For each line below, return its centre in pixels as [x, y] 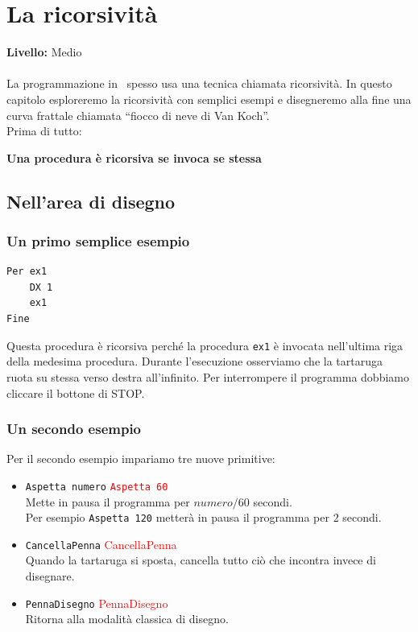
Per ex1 [27, 272]
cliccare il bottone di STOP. [76, 392]
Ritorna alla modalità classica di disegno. [127, 619]
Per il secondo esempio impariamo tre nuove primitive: [141, 459]
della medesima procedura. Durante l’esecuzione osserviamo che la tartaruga [195, 361]
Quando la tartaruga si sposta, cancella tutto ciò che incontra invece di [201, 560]
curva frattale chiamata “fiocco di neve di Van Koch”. [138, 115]
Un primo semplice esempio [98, 240]
